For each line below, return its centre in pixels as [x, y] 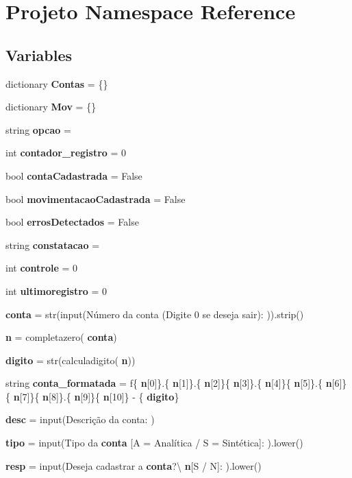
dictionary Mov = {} [51, 107]
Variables [39, 55]
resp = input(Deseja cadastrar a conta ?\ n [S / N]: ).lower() [134, 465]
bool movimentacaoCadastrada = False [96, 199]
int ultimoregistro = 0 [56, 290]
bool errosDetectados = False [72, 222]
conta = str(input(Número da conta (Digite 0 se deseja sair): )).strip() [155, 314]
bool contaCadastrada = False [74, 175]
